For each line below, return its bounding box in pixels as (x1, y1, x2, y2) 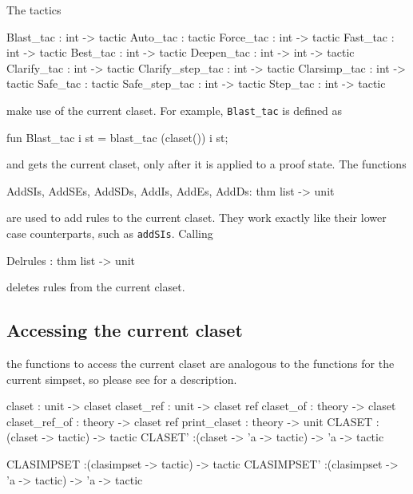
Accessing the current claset (6, 318, 243, 342)
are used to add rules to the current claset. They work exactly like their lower (6, 209, 387, 226)
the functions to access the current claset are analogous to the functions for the (6, 355, 395, 372)
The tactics (6, 2, 62, 18)
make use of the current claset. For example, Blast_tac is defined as (6, 101, 343, 118)
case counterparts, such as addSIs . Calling (6, 225, 213, 241)
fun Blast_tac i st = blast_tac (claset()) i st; (6, 128, 228, 145)
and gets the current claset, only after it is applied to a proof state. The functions (6, 156, 407, 172)
